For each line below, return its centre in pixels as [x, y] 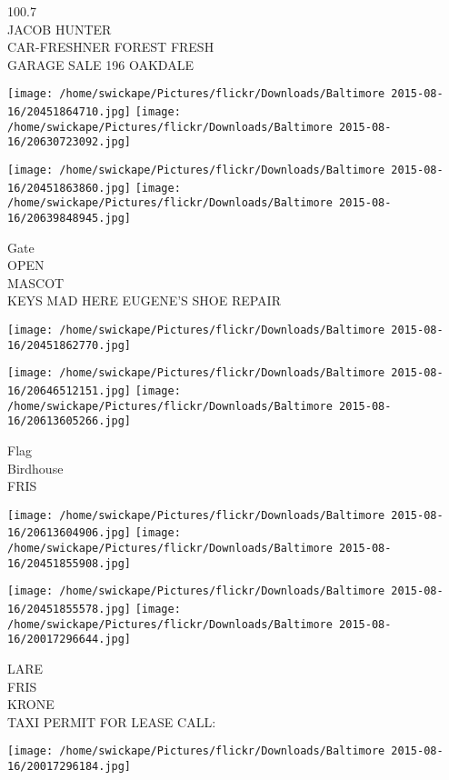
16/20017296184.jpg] [70, 766]
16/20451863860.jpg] [70, 188]
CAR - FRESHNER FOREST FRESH [111, 47]
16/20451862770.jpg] [70, 345]
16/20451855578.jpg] [70, 609]
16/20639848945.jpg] [70, 218]
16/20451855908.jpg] [70, 563]
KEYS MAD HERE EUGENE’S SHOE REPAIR [144, 300]
